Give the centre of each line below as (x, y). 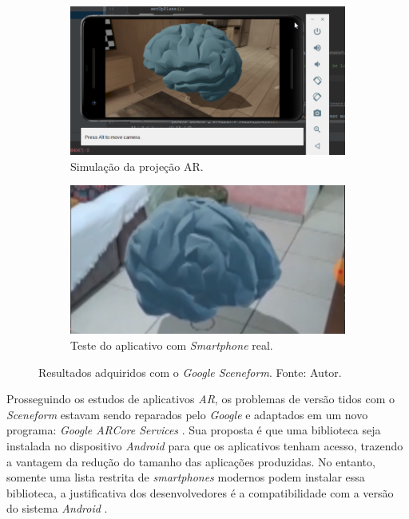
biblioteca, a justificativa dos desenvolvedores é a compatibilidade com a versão (200, 492)
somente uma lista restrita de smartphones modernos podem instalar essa (186, 477)
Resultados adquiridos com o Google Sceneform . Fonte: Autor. (190, 372)
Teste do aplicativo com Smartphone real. (172, 345)
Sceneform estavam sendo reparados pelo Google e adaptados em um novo (187, 414)
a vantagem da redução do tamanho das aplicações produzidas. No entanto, (191, 461)
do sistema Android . (57, 508)
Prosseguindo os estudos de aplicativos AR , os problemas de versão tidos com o (201, 399)
